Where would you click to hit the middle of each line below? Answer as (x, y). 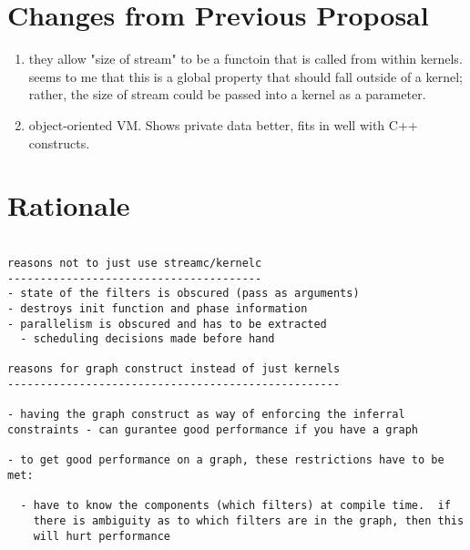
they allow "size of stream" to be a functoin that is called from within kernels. (245, 59)
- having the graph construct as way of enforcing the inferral (206, 415)
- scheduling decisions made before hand (148, 339)
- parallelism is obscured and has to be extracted (167, 324)
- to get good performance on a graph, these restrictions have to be (226, 460)
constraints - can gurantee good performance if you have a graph (213, 430)
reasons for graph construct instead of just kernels (174, 369)
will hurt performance (102, 536)
